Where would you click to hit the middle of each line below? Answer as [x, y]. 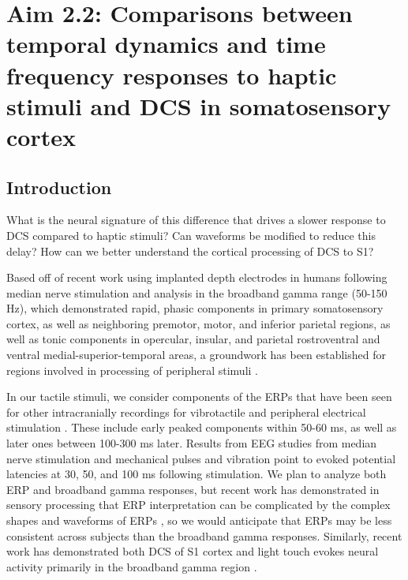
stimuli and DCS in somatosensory [199, 105]
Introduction [59, 187]
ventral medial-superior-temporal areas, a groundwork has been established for [196, 355]
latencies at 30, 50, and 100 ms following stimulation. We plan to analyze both [197, 474]
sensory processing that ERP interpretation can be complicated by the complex [198, 505]
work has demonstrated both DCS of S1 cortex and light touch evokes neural [193, 551]
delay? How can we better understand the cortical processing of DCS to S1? [190, 251]
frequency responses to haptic [172, 75]
